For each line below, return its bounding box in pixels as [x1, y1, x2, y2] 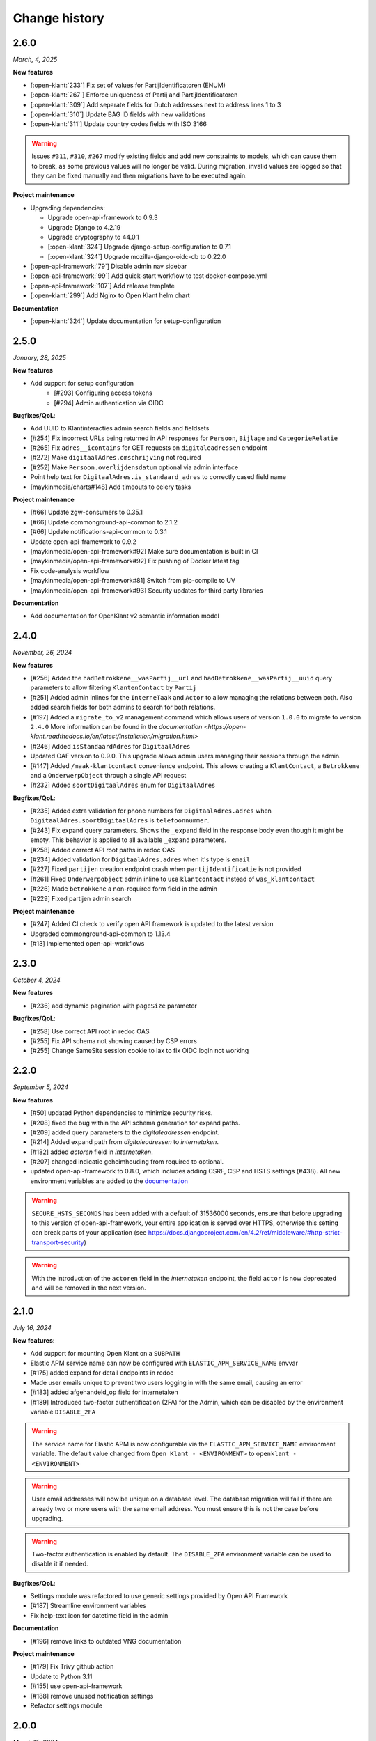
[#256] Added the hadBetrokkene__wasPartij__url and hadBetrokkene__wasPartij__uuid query [30, 674, 333, 682]
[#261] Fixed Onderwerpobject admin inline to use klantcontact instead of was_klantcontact [30, 875, 315, 883]
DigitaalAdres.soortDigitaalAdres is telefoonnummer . [30, 816, 210, 825]
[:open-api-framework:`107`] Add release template [30, 281, 175, 290]
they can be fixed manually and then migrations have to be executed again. [31, 171, 247, 180]
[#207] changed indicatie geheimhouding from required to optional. [30, 1157, 224, 1166]
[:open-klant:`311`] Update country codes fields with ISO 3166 [30, 120, 207, 128]
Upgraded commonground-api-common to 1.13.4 [30, 930, 171, 938]
